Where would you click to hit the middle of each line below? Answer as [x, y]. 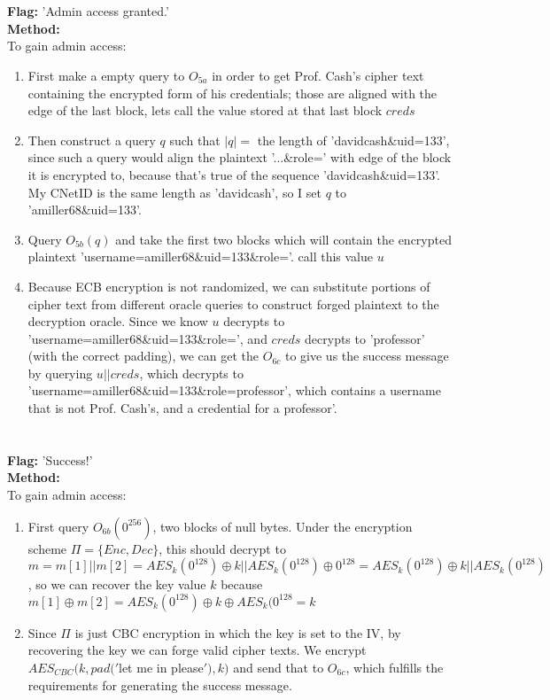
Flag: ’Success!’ [50, 459]
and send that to [279, 667]
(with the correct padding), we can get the [143, 356]
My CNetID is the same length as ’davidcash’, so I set [174, 192]
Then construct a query [92, 140]
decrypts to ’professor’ [365, 338]
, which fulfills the [395, 667]
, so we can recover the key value [117, 584]
